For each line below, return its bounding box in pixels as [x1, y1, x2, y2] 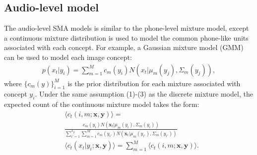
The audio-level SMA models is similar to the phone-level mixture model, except [4, 23, 249, 33]
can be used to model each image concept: [4, 52, 132, 62]
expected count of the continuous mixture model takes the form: [4, 99, 199, 109]
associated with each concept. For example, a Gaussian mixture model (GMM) [4, 42, 244, 52]
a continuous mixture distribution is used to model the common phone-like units [4, 32, 249, 43]
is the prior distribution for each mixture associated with [67, 78, 241, 88]
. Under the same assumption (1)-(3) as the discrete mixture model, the [35, 89, 253, 99]
